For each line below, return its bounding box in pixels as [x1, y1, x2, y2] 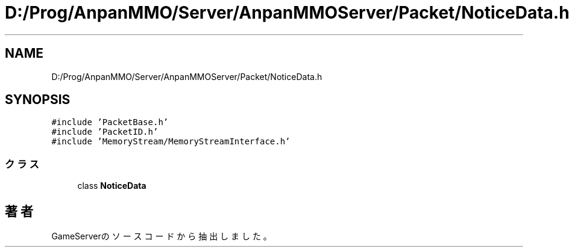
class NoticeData [77, 180, 146, 191]
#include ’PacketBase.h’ [51, 117, 169, 128]
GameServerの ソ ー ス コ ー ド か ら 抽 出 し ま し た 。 [51, 231, 272, 242]
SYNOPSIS [5, 92, 71, 108]
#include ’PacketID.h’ [51, 127, 159, 137]
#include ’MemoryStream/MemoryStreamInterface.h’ [51, 137, 291, 147]
